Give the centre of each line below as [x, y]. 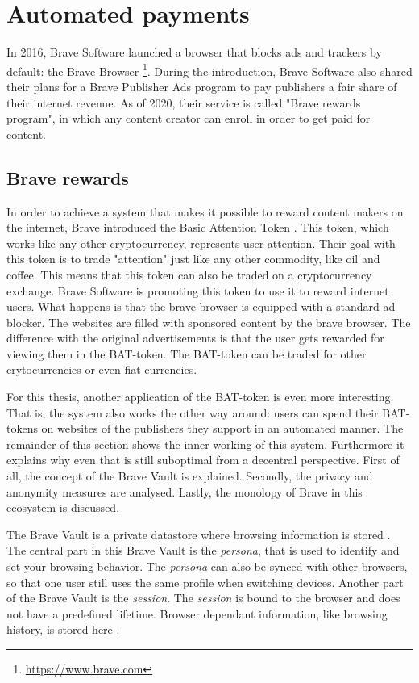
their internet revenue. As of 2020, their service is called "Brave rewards [184, 102]
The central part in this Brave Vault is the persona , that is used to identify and [203, 550]
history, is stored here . [63, 629]
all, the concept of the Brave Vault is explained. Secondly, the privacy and [190, 476]
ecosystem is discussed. [63, 507]
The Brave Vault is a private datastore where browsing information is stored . [199, 534]
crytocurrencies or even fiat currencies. [102, 369]
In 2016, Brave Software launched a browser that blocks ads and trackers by [194, 52]
